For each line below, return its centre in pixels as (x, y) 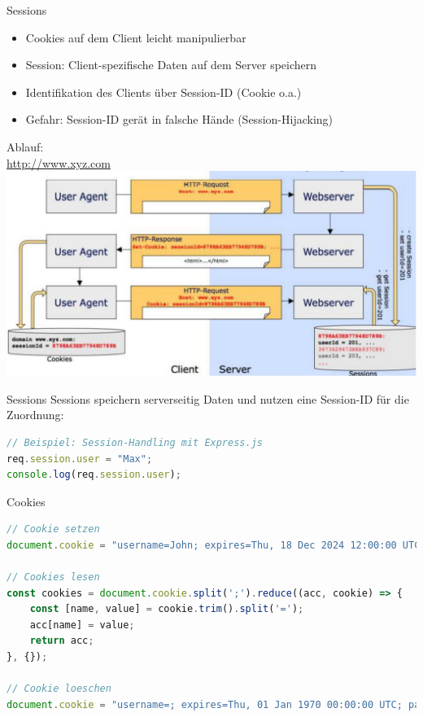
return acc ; (62, 641)
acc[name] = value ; (82, 625)
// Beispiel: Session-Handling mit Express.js (135, 442)
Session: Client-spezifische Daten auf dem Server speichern (171, 65)
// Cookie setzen (53, 529)
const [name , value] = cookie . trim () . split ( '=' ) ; (167, 609)
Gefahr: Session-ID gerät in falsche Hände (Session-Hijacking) (179, 119)
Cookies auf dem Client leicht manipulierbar (136, 37)
